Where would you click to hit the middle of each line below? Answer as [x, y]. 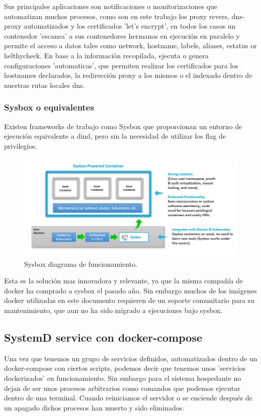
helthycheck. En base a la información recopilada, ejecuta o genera [106, 55]
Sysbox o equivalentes [49, 107]
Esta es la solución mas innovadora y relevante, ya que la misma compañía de [124, 281]
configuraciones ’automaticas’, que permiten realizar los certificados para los [121, 65]
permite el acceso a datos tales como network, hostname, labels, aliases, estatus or [130, 45]
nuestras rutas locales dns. [45, 85]
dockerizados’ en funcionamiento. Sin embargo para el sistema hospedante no [123, 378]
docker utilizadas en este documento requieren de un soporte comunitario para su [129, 300]
